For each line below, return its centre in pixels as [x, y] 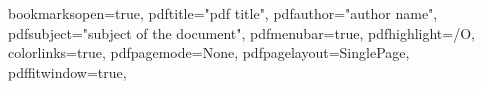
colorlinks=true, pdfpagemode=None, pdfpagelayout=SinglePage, [209, 52]
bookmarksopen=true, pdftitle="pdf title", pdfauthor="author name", [223, 13]
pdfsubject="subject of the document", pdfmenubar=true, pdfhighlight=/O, [241, 32]
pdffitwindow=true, [67, 71]
